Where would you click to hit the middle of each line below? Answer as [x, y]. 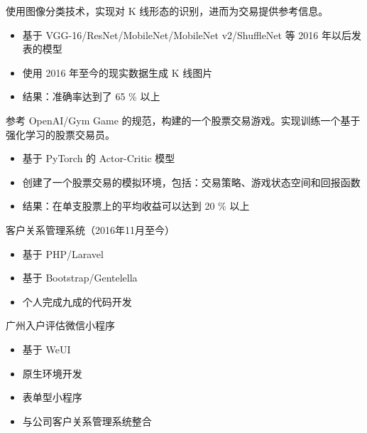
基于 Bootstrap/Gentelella [80, 278]
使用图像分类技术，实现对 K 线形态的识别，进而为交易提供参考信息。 [167, 11]
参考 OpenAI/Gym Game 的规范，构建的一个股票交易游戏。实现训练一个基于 [183, 120]
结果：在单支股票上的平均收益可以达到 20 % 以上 [136, 206]
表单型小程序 [52, 397]
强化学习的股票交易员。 [60, 134]
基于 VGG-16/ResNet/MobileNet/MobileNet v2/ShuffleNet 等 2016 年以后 [187, 34]
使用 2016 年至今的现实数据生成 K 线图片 [117, 72]
